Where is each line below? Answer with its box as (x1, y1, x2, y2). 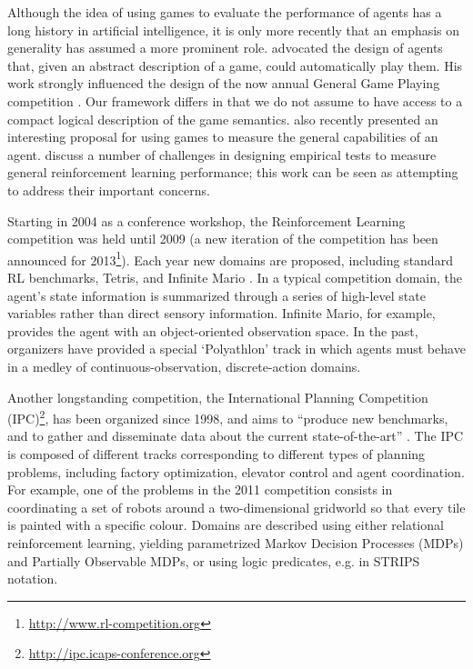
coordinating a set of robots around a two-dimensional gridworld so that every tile (7, 497, 466, 516)
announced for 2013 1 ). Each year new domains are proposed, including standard (7, 247, 453, 269)
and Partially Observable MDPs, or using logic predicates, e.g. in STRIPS (7, 551, 420, 570)
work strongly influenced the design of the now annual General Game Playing (7, 74, 440, 93)
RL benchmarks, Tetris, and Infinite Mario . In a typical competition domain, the (7, 267, 463, 286)
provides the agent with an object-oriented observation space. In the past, (7, 321, 418, 340)
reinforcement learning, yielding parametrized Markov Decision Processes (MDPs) (7, 533, 464, 552)
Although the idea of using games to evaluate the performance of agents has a (7, 3, 442, 21)
